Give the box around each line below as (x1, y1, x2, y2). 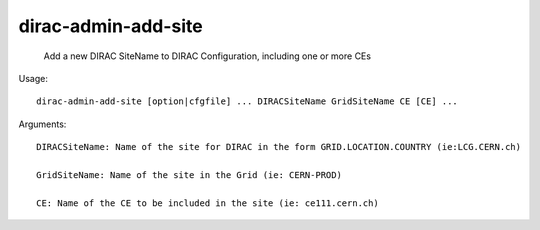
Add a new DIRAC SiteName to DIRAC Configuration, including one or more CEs (43, 50, 372, 62)
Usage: (18, 72, 49, 84)
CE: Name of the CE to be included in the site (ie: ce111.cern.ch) (36, 197, 379, 209)
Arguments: (18, 118, 67, 130)
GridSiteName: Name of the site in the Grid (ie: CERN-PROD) (36, 169, 342, 180)
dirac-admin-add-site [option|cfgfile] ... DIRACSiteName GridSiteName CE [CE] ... (36, 96, 459, 107)
